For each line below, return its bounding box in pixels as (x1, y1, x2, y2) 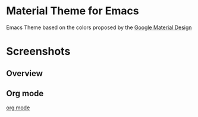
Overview (6, 68, 43, 78)
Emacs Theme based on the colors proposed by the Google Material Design (6, 24, 192, 31)
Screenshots (6, 45, 71, 58)
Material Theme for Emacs (6, 4, 139, 18)
